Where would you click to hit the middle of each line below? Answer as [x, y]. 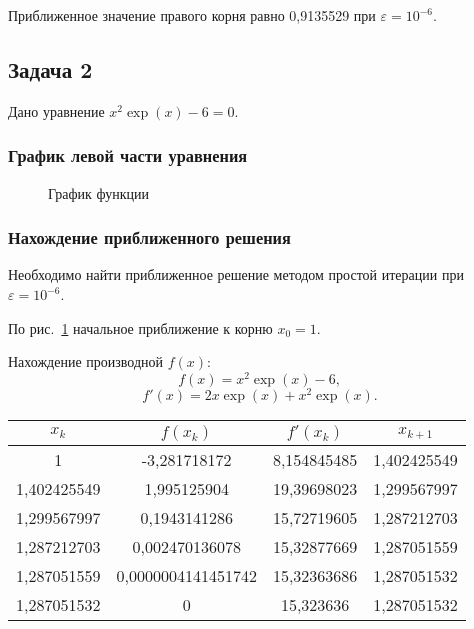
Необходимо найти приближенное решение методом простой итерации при [236, 274]
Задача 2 [50, 68]
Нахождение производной [86, 361]
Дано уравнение [56, 110]
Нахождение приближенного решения [149, 237]
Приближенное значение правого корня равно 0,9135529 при [192, 15]
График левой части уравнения [128, 155]
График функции [98, 192]
